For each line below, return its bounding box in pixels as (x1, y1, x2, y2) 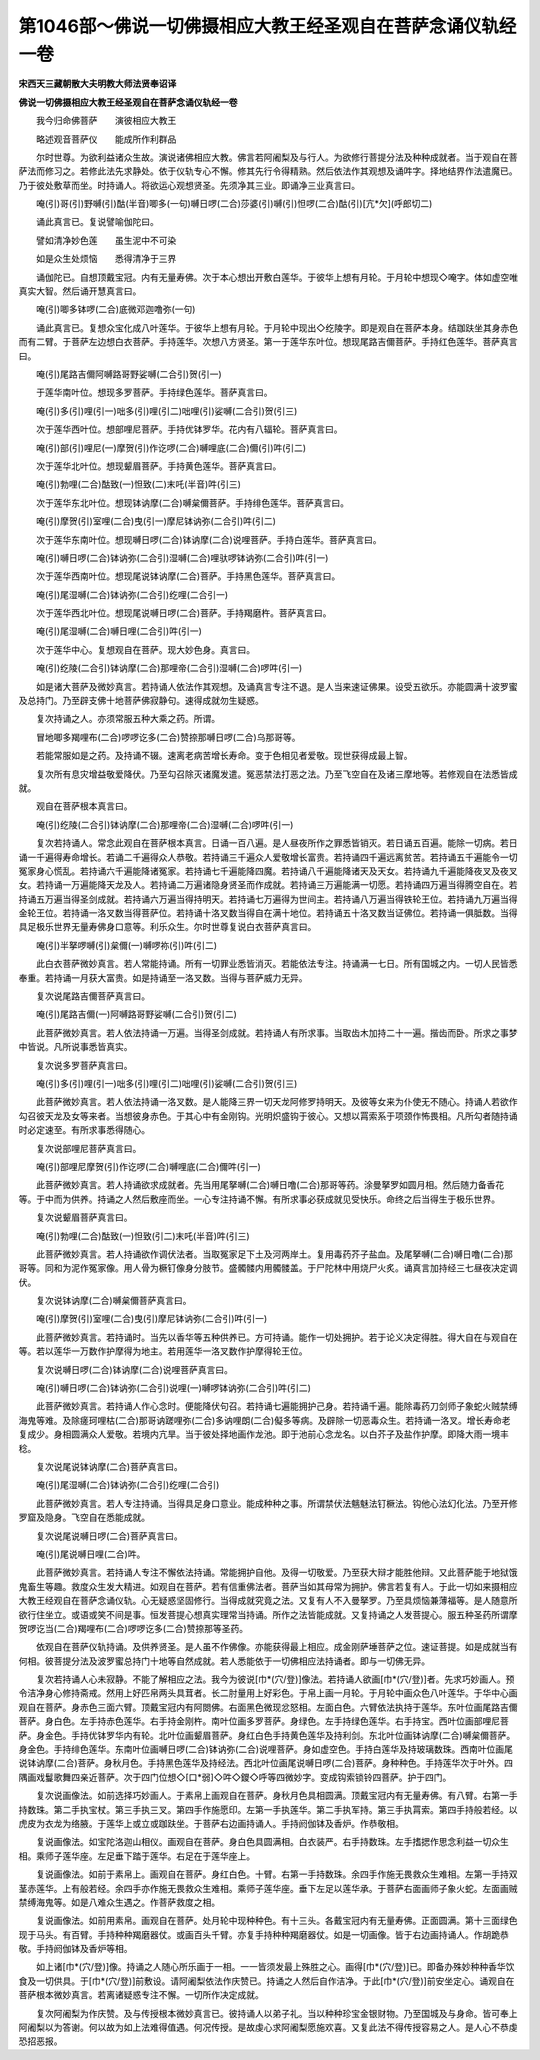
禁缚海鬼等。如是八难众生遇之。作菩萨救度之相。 (18, 1896, 220, 1908)
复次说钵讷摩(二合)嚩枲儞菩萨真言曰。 (35, 1295, 192, 1307)
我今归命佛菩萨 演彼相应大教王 (35, 115, 177, 127)
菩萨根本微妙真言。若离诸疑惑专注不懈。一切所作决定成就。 (18, 1989, 264, 2001)
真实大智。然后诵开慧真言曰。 (18, 285, 142, 297)
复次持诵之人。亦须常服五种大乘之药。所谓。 (35, 713, 220, 725)
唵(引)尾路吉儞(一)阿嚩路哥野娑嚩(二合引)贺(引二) (35, 1008, 237, 1020)
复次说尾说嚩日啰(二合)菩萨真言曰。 (35, 1530, 184, 1542)
